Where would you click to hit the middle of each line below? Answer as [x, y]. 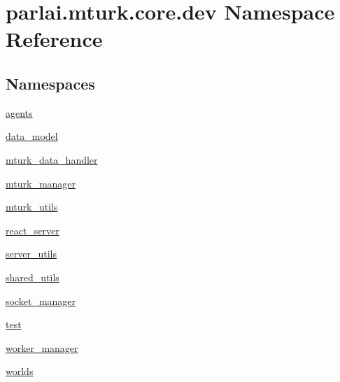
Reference [54, 39]
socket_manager [41, 300]
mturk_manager [41, 183]
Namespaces [50, 83]
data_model [32, 136]
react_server [33, 230]
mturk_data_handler [52, 159]
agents [19, 112]
